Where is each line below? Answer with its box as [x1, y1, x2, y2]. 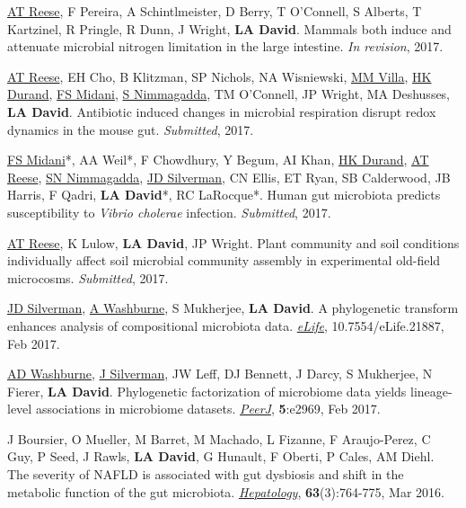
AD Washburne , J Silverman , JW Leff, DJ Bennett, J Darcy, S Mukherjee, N [7, 364, 433, 383]
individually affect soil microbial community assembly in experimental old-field [7, 251, 441, 270]
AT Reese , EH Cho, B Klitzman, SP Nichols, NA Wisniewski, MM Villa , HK [7, 67, 432, 85]
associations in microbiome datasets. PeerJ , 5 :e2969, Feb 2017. [35, 399, 381, 418]
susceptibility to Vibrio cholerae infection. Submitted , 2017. [7, 202, 331, 221]
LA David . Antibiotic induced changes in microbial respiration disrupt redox [7, 102, 436, 120]
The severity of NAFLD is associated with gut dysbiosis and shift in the [7, 465, 404, 484]
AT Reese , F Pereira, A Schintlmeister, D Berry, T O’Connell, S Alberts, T [7, 2, 422, 20]
